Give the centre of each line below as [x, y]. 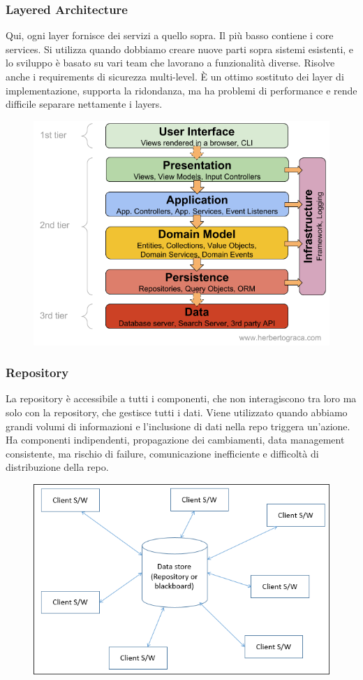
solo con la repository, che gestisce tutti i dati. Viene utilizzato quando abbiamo [177, 412]
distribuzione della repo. [57, 467]
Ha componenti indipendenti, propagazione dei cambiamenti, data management [175, 440]
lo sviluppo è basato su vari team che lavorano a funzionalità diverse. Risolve [170, 63]
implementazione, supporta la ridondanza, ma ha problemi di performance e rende [181, 90]
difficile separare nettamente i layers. [84, 104]
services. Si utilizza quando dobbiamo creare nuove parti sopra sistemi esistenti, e [180, 49]
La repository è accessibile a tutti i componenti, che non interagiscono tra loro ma [181, 398]
